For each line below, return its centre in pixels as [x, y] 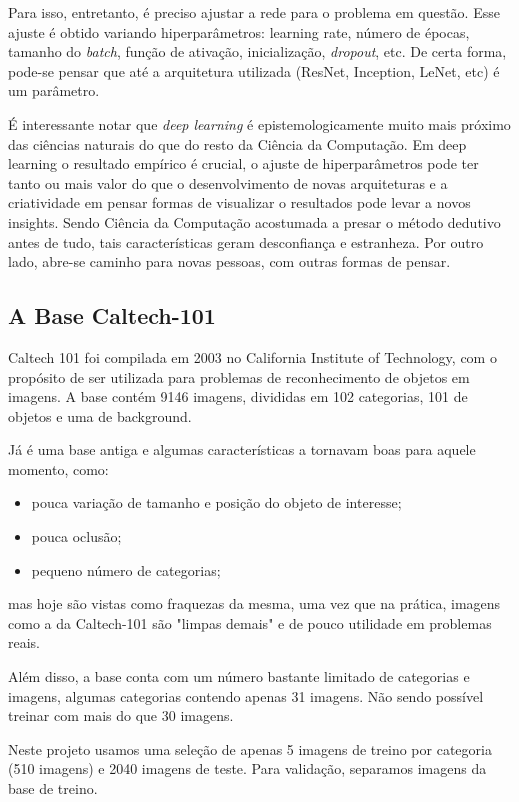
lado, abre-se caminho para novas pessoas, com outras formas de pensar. [229, 261]
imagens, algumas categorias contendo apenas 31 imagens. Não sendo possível [246, 695]
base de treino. [53, 788]
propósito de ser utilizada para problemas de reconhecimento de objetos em [239, 376]
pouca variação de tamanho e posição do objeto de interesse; [216, 502]
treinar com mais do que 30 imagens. [121, 715]
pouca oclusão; [76, 536]
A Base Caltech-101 [112, 315]
